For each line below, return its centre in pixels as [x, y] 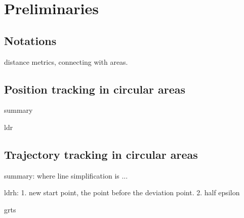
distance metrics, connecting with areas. [66, 61]
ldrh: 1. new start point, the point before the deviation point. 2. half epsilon [122, 192]
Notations [30, 40]
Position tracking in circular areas [95, 89]
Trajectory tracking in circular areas [101, 154]
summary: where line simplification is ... [66, 175]
